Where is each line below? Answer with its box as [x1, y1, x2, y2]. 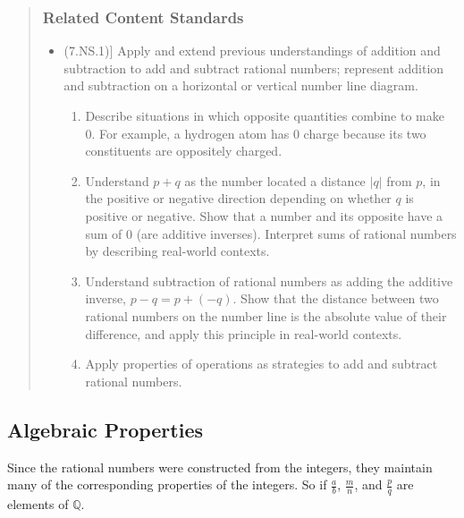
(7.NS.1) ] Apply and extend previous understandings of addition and [63, 41, 441, 60]
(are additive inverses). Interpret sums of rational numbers [136, 224, 457, 242]
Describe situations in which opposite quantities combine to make [85, 106, 444, 124]
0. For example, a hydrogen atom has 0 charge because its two [85, 123, 426, 142]
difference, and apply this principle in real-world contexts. [85, 324, 402, 343]
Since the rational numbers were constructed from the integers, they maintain [7, 457, 433, 476]
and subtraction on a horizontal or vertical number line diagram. [63, 76, 418, 95]
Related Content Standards [42, 5, 244, 28]
